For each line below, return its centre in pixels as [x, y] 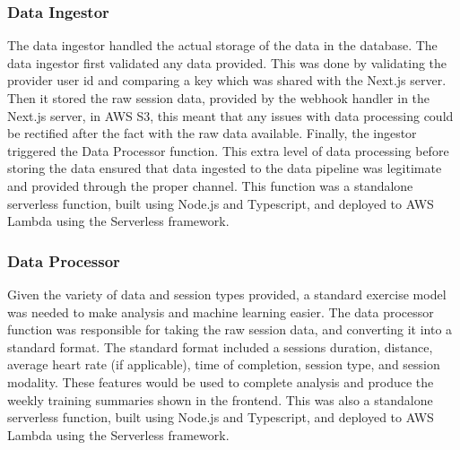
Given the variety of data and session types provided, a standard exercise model [227, 294]
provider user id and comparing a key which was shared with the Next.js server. [227, 80]
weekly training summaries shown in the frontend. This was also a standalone [220, 399]
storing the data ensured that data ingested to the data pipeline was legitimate [225, 168]
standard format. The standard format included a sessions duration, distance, [220, 346]
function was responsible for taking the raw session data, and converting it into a [230, 329]
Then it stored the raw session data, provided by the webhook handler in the [219, 98]
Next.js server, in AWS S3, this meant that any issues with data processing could [230, 115]
